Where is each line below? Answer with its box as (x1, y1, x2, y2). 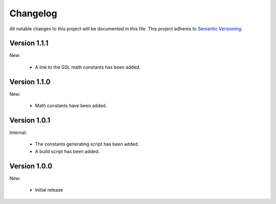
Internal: (9, 130, 27, 136)
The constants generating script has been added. (35, 141, 139, 147)
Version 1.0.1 (9, 116, 51, 125)
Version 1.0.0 (9, 161, 53, 170)
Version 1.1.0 (9, 77, 51, 86)
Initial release (35, 187, 63, 193)
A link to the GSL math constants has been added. (35, 64, 141, 70)
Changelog (9, 8, 57, 19)
